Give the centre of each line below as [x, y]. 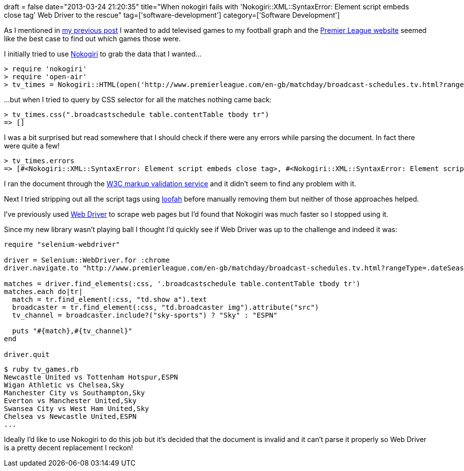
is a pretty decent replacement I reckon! [69, 448]
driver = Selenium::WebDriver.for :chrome [87, 260]
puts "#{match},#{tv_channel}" [72, 331]
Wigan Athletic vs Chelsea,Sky [64, 385]
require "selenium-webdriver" [62, 244]
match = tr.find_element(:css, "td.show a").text [110, 299]
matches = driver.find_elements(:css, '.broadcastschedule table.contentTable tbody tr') [182, 284]
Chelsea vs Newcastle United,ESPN [70, 416]
